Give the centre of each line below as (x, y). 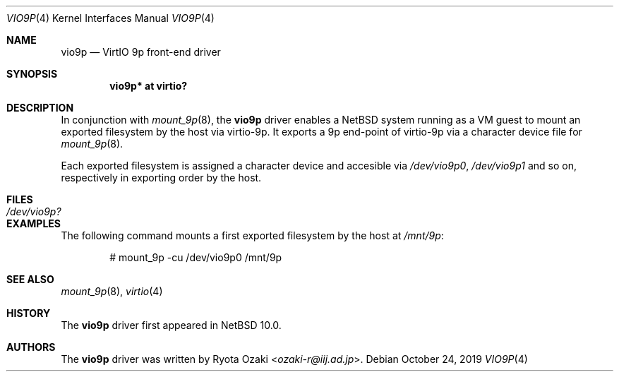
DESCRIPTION (40, 108)
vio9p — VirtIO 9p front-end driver (141, 52)
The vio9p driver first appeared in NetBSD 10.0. (171, 325)
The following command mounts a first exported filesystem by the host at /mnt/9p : (252, 235)
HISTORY (29, 313)
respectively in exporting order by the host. (161, 178)
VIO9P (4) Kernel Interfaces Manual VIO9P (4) (110, 18)
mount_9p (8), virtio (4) (112, 291)
